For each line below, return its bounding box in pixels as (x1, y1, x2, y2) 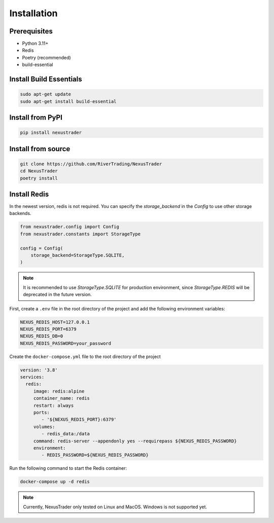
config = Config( (20, 245, 63, 251)
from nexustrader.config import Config (20, 224, 119, 230)
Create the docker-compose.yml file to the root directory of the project (9, 353, 161, 360)
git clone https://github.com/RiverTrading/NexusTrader (20, 161, 162, 167)
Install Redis (9, 190, 49, 198)
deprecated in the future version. (23, 292, 92, 298)
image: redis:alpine (33, 388, 85, 394)
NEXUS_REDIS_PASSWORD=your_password (20, 340, 112, 346)
